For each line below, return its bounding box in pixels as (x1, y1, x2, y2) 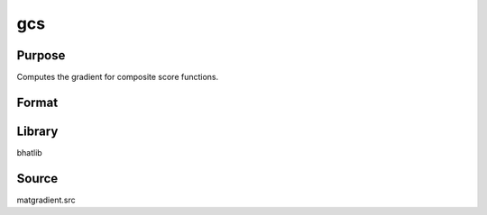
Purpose (16, 48, 66, 63)
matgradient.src (16, 194, 76, 205)
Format (16, 94, 59, 110)
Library (16, 123, 59, 139)
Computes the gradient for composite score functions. (16, 72, 219, 83)
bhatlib (16, 147, 42, 157)
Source (16, 171, 59, 186)
